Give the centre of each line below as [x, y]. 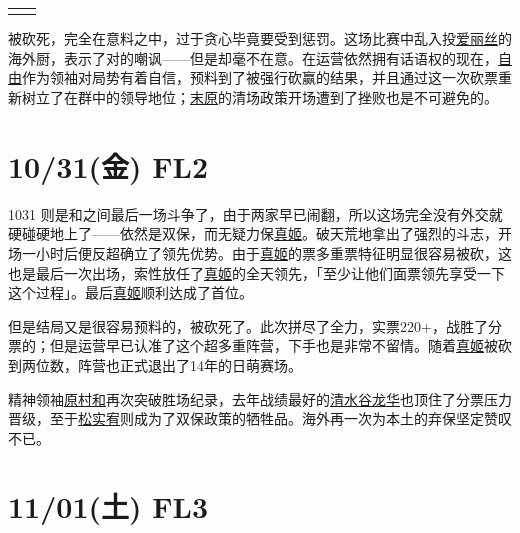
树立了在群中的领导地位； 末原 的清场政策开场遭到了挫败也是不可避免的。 [259, 97]
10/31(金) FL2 [108, 165]
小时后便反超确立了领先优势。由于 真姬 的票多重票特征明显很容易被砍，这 [273, 252]
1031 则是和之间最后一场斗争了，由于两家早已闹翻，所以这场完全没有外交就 [255, 213]
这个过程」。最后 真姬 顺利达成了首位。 [130, 292]
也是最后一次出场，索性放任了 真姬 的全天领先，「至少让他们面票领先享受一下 [256, 272]
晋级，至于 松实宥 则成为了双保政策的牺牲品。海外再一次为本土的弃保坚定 [246, 418]
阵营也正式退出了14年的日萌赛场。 [189, 364]
